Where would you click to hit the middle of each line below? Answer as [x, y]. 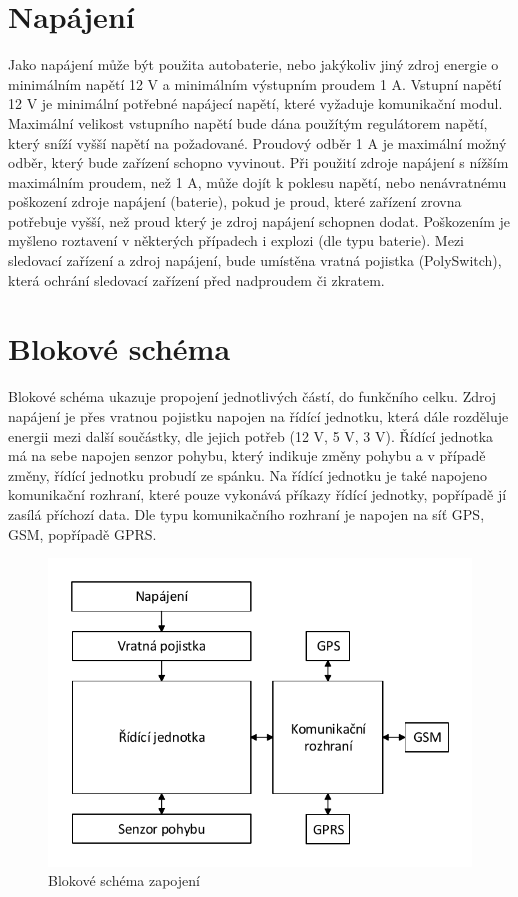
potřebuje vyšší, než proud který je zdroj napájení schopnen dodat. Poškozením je [259, 220]
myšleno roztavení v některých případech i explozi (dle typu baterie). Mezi [236, 240]
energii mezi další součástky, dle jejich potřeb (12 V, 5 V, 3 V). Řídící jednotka [251, 435]
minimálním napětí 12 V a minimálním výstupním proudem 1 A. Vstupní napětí [255, 83]
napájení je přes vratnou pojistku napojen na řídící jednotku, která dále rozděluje [258, 415]
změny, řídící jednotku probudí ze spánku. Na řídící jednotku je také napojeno [247, 474]
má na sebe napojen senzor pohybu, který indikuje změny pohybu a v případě [247, 455]
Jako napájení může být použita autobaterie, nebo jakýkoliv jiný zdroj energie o [253, 64]
